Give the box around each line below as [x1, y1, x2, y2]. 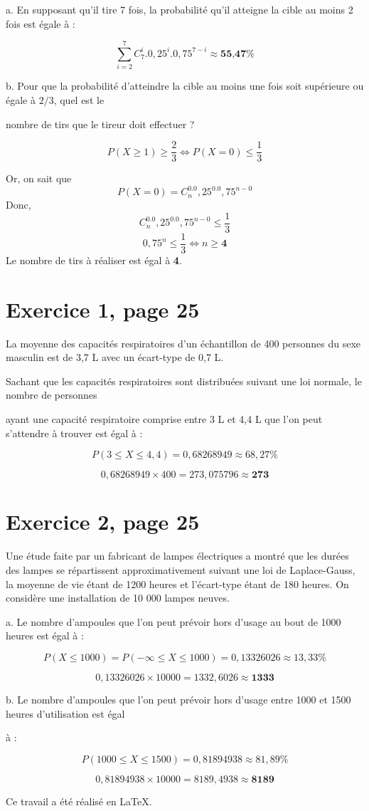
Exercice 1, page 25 [6, 294, 200, 323]
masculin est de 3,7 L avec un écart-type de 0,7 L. [6, 350, 224, 365]
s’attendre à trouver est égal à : [6, 425, 143, 440]
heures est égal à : [6, 628, 84, 643]
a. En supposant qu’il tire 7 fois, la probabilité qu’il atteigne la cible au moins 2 [6, 2, 353, 16]
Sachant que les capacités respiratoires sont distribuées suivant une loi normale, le [6, 373, 362, 388]
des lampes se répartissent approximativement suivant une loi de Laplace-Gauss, [6, 562, 355, 577]
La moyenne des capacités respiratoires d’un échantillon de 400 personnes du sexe [6, 335, 361, 350]
